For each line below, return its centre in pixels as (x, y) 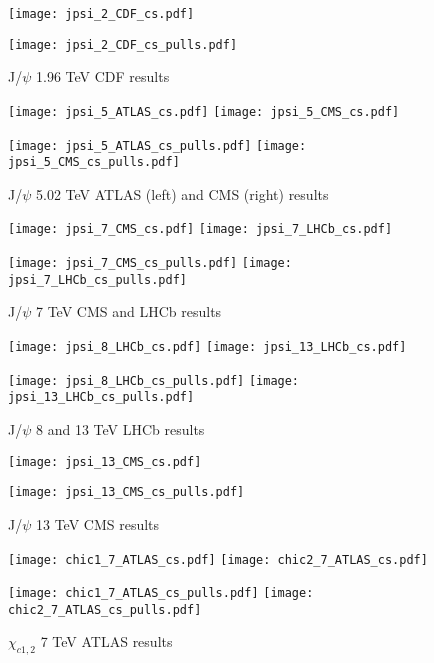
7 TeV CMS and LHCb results (128, 311)
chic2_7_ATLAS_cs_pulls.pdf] (105, 609)
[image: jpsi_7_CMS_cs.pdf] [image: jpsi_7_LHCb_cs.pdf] (200, 229)
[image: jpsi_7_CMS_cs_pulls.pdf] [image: (150, 263)
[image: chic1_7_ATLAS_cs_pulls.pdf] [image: (161, 593)
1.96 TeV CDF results (102, 76)
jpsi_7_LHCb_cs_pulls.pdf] (97, 279)
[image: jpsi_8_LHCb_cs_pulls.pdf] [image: (154, 380)
